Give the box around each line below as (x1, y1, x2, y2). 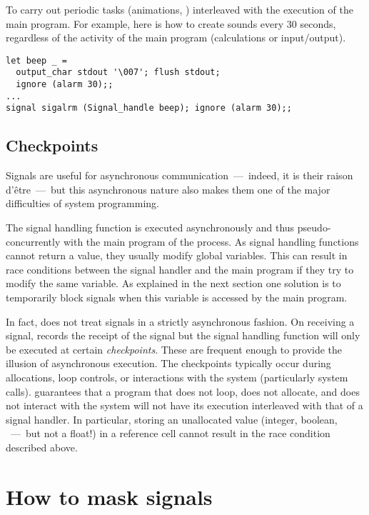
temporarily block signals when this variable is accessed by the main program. (6, 290, 348, 305)
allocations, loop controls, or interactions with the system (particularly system (6, 369, 348, 384)
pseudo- (297, 220, 331, 235)
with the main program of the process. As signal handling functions (63, 234, 359, 249)
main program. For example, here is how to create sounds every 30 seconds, (6, 16, 336, 31)
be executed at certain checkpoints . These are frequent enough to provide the (6, 341, 343, 356)
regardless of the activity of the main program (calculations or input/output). (6, 30, 346, 45)
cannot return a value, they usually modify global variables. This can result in (6, 248, 348, 263)
